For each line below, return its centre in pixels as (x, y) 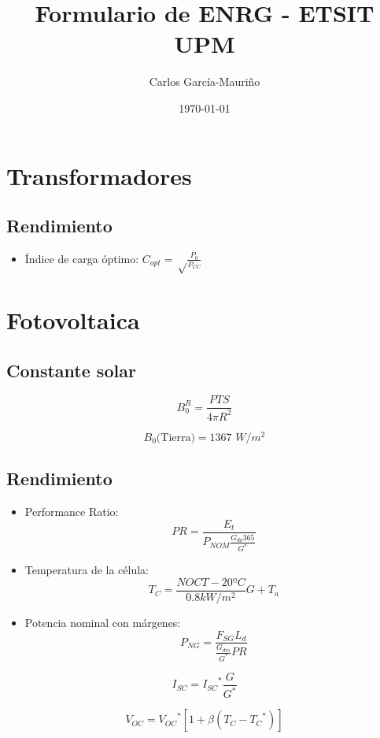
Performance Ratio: (72, 512)
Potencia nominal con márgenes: (103, 622)
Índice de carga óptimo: (82, 258)
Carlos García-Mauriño (205, 82)
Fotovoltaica (73, 320)
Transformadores (99, 175)
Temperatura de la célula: (87, 570)
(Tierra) (175, 438)
